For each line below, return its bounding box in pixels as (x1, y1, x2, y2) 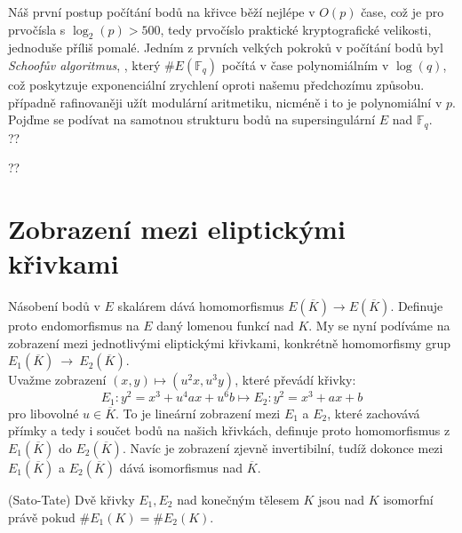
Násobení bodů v (8, 297, 100, 315)
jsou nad (318, 490, 364, 509)
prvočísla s (8, 20, 66, 38)
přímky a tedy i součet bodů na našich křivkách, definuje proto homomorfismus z (8, 421, 450, 440)
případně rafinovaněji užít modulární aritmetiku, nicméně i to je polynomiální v (8, 92, 442, 111)
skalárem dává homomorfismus (117, 297, 284, 315)
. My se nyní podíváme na (308, 316, 450, 335)
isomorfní (383, 490, 434, 509)
